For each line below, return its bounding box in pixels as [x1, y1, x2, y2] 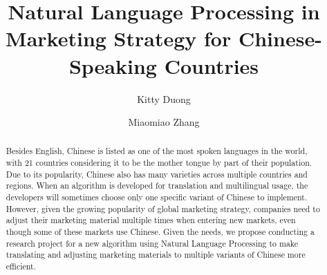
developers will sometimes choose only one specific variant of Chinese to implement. [6, 191, 308, 203]
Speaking [68, 51, 157, 79]
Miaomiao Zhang [128, 115, 200, 129]
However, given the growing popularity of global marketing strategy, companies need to [6, 202, 320, 214]
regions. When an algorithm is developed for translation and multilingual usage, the [6, 180, 308, 191]
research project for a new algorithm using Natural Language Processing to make [6, 237, 299, 249]
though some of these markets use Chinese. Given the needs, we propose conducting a [6, 226, 315, 238]
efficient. [6, 260, 37, 272]
